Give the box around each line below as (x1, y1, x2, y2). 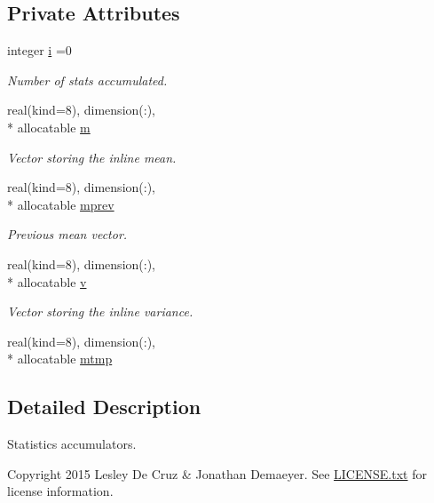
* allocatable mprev (7, 195, 114, 213)
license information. (7, 482, 114, 500)
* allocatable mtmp (7, 349, 113, 368)
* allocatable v (7, 272, 87, 291)
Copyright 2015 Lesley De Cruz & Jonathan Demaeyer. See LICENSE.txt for (7, 464, 427, 483)
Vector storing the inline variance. (7, 302, 193, 321)
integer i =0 (7, 41, 72, 60)
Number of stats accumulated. (7, 70, 168, 89)
